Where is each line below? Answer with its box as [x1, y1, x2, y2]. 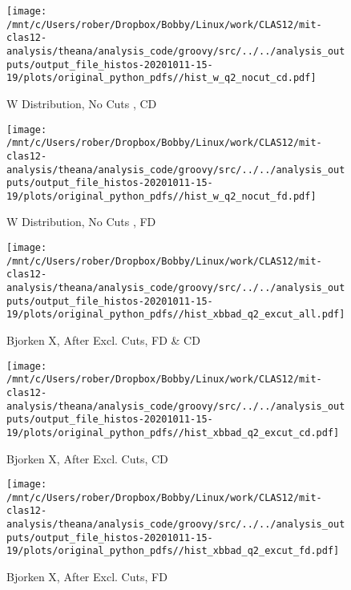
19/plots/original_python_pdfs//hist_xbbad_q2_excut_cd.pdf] [6, 426, 340, 438]
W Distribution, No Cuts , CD [6, 95, 157, 111]
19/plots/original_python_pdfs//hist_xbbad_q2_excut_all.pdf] [6, 309, 345, 321]
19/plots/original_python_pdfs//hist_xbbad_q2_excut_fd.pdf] [6, 545, 340, 557]
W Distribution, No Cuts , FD [6, 213, 156, 230]
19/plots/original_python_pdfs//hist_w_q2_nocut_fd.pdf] [6, 190, 317, 202]
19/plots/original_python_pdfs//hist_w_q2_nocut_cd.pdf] [6, 72, 317, 84]
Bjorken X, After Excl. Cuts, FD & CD [6, 332, 200, 348]
